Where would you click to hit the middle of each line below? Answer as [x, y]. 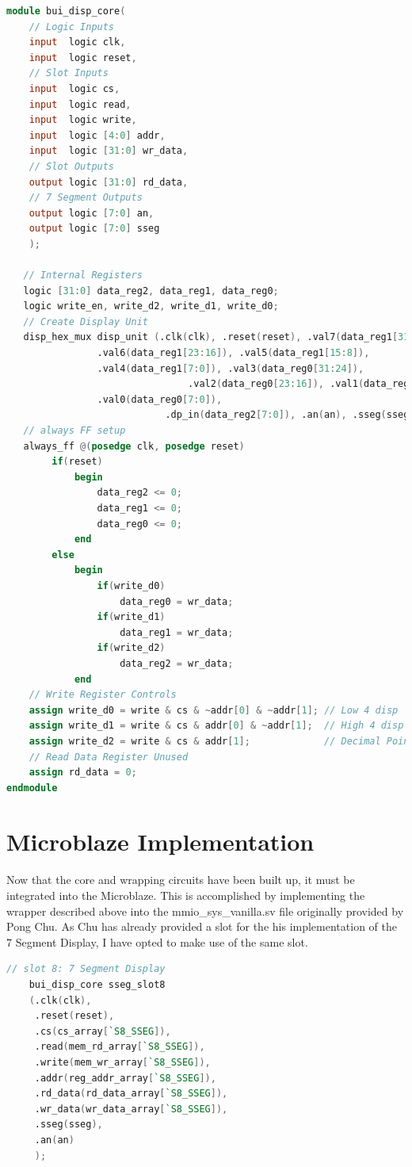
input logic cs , [74, 88]
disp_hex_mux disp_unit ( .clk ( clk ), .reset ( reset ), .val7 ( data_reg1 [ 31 [216, 337]
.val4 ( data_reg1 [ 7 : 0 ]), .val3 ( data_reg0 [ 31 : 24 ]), [231, 368]
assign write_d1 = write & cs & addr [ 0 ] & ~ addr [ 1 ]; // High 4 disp [216, 726]
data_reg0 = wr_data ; [177, 601]
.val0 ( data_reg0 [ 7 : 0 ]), [160, 399]
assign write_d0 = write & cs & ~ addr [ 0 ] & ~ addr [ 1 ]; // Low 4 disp [214, 710]
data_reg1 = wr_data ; [177, 632]
